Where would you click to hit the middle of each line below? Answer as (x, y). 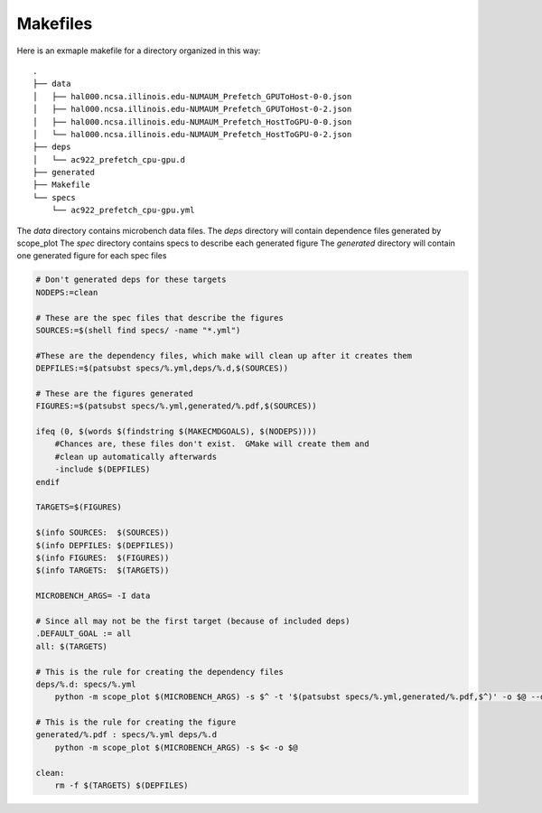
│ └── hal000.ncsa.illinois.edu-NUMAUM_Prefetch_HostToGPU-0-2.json (192, 134)
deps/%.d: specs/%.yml (86, 684)
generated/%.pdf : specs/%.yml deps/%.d (126, 735)
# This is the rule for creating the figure (136, 722)
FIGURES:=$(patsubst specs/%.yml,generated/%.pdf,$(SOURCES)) (176, 406)
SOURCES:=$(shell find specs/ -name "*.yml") (138, 330)
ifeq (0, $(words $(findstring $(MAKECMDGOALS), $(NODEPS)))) (176, 432)
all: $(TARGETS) (72, 646)
